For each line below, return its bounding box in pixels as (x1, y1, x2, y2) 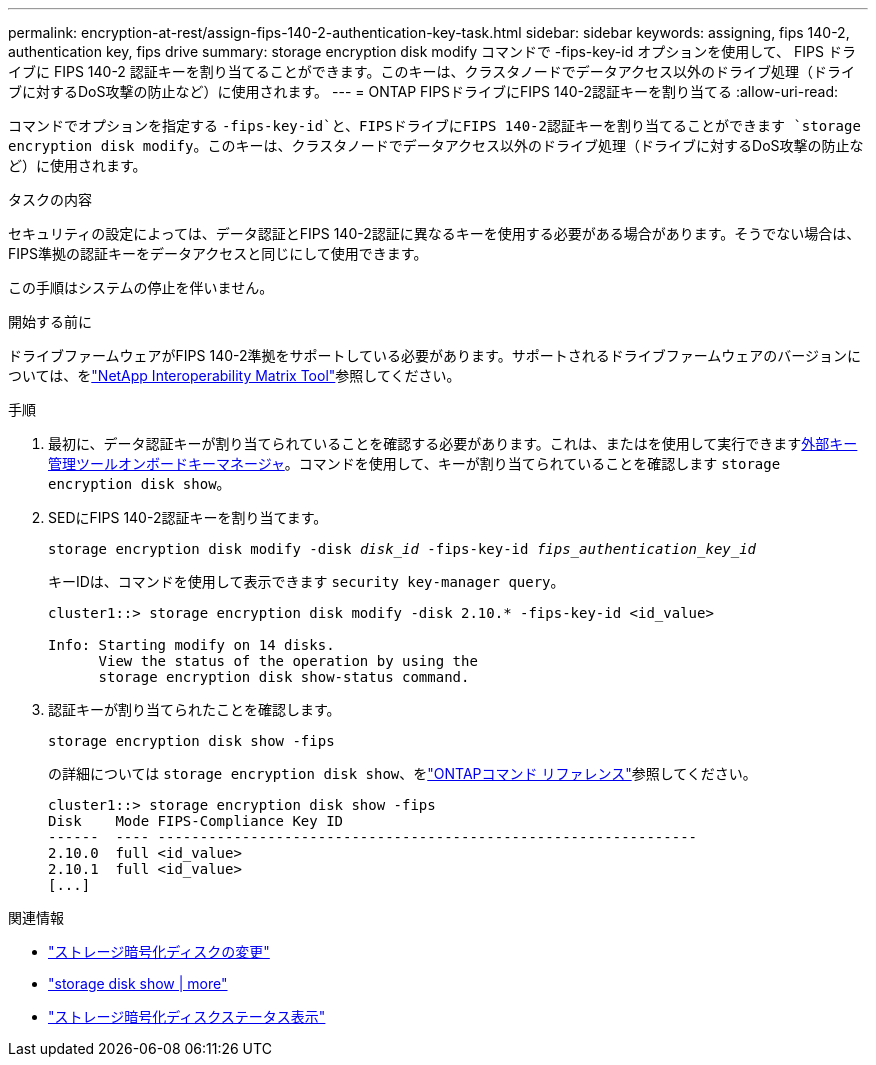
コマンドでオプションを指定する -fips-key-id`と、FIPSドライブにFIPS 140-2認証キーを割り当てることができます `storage (8, 117, 861, 134)
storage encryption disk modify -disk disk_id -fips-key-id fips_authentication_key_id (48, 541, 757, 557)
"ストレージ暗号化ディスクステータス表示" (48, 1008, 326, 1025)
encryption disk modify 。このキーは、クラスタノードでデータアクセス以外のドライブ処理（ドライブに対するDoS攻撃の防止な (8, 137, 864, 154)
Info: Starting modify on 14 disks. (48, 637, 335, 653)
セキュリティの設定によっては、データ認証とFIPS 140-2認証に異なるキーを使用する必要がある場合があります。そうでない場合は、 (8, 225, 861, 242)
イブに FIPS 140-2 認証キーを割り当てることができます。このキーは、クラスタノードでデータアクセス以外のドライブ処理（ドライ (8, 63, 856, 80)
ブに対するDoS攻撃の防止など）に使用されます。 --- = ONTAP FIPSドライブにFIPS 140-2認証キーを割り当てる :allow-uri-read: (8, 83, 838, 100)
